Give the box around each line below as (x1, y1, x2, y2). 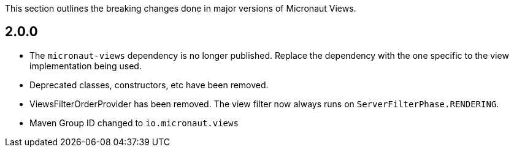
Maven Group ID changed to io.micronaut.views (29, 117, 239, 128)
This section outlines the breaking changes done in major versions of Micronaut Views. (5, 3, 356, 13)
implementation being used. (29, 60, 142, 71)
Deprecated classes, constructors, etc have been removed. (29, 79, 269, 90)
